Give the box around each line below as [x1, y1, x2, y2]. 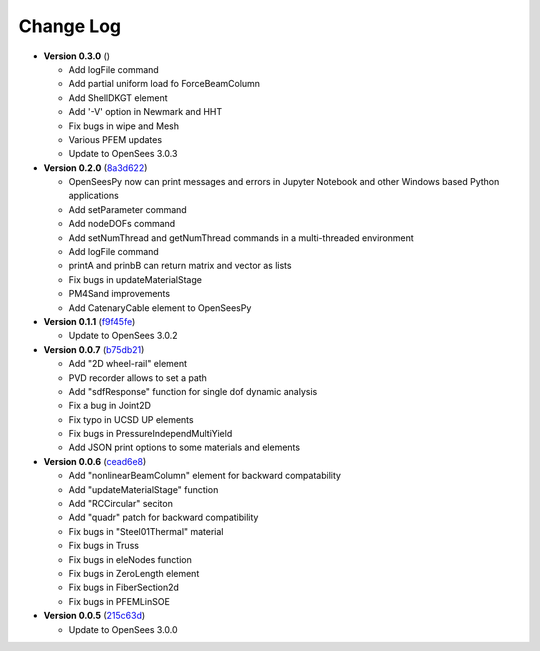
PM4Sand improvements [68, 288, 170, 300]
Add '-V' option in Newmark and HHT [68, 106, 223, 118]
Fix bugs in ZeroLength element [68, 568, 200, 579]
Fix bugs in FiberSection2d [68, 581, 180, 594]
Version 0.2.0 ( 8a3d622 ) [43, 161, 148, 174]
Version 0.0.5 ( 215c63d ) [43, 610, 146, 622]
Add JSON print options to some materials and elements [68, 441, 300, 454]
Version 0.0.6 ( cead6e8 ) [43, 455, 147, 467]
